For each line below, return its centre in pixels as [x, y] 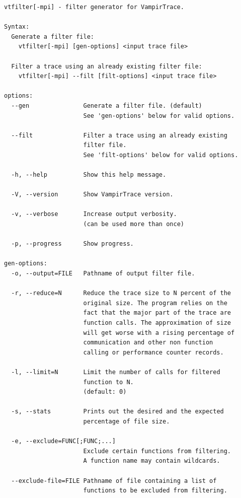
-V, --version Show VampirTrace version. [92, 195]
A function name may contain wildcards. [152, 461]
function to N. [108, 382]
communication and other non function [148, 343]
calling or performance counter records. [153, 352]
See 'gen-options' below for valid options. [159, 116]
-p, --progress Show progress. [72, 244]
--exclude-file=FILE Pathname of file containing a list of [114, 481]
